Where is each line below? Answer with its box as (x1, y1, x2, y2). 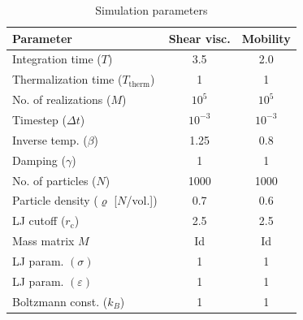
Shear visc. (168, 29, 231, 46)
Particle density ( (12, 192, 98, 209)
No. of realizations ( (12, 91, 111, 108)
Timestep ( (12, 110, 67, 128)
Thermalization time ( (12, 71, 123, 88)
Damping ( (12, 151, 66, 168)
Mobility (241, 29, 291, 46)
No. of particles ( (12, 171, 97, 188)
